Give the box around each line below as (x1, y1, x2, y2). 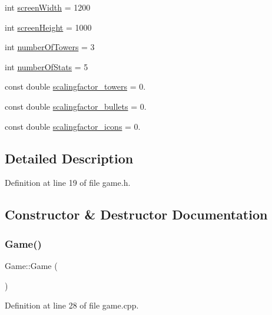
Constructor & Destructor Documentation (5, 205, 268, 224)
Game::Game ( (5, 259, 58, 271)
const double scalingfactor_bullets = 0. (5, 100, 147, 112)
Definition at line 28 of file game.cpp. (5, 299, 139, 311)
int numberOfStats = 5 (5, 60, 88, 73)
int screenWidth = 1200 (5, 1, 91, 13)
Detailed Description (5, 149, 134, 167)
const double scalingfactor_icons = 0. (5, 120, 141, 132)
